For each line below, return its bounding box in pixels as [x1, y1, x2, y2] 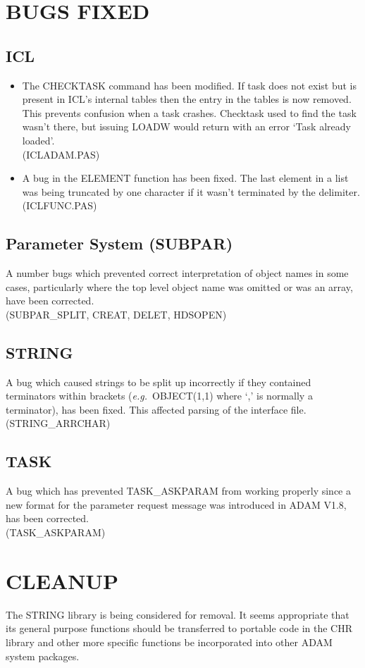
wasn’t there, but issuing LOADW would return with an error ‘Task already [22, 119, 351, 134]
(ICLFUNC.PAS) [22, 198, 97, 213]
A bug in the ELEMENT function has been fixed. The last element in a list [22, 171, 349, 185]
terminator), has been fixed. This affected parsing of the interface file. [6, 402, 307, 416]
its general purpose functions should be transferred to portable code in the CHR [6, 621, 353, 636]
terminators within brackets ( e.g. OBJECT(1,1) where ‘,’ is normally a [6, 388, 313, 403]
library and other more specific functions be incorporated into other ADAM [6, 634, 333, 649]
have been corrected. [6, 293, 94, 308]
